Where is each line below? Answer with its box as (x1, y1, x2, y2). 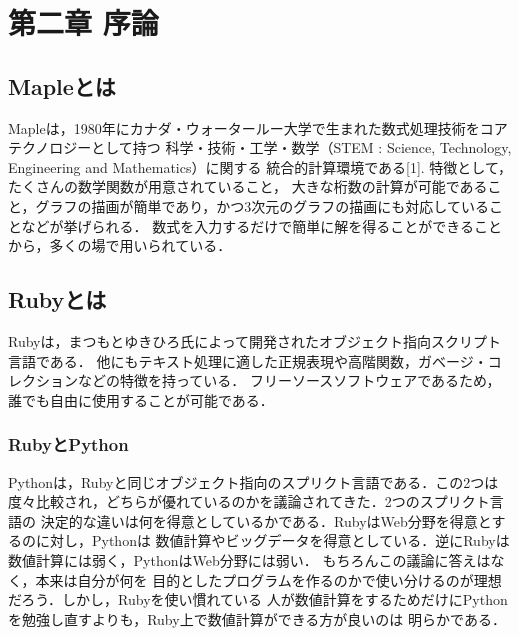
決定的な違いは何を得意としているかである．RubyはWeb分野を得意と (40, 510, 492, 531)
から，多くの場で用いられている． (8, 235, 232, 256)
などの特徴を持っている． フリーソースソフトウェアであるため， (77, 370, 501, 391)
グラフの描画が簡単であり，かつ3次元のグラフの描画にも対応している (35, 195, 489, 216)
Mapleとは (8, 70, 116, 101)
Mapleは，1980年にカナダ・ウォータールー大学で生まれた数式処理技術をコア (8, 117, 508, 138)
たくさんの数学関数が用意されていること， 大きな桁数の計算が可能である (8, 176, 488, 197)
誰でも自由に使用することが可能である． (8, 389, 274, 410)
